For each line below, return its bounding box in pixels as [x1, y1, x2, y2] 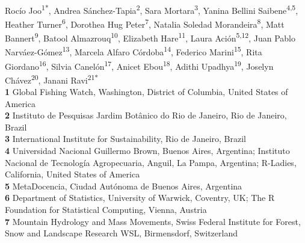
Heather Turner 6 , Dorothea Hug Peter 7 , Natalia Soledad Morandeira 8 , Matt [5, 16, 285, 30]
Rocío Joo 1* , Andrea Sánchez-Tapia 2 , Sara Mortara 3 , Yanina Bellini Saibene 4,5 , [5, 2, 298, 16]
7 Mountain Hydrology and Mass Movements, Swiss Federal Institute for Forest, [5, 215, 301, 227]
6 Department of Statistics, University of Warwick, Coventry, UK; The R [5, 191, 275, 204]
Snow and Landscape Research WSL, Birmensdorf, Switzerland [5, 227, 238, 239]
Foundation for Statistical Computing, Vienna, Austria [5, 203, 207, 216]
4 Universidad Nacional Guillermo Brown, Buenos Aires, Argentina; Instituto [5, 144, 290, 157]
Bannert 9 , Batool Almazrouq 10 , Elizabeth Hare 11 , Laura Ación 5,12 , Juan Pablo [5, 30, 295, 44]
